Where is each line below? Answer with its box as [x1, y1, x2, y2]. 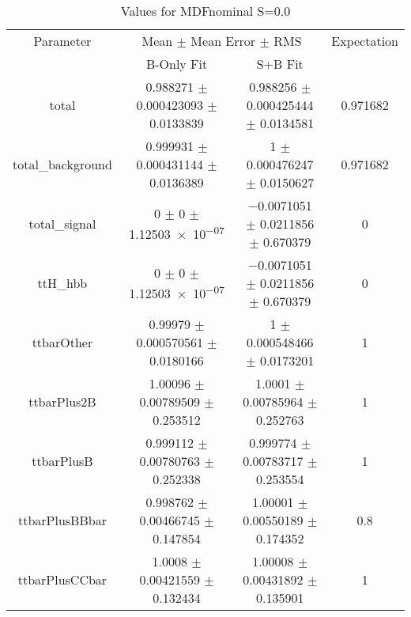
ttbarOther [32, 333, 93, 351]
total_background [13, 155, 112, 173]
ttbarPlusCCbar [17, 570, 107, 589]
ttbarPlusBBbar [17, 511, 107, 529]
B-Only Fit [145, 55, 208, 73]
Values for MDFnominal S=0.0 [120, 2, 291, 20]
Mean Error [190, 32, 256, 50]
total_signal [28, 214, 96, 233]
